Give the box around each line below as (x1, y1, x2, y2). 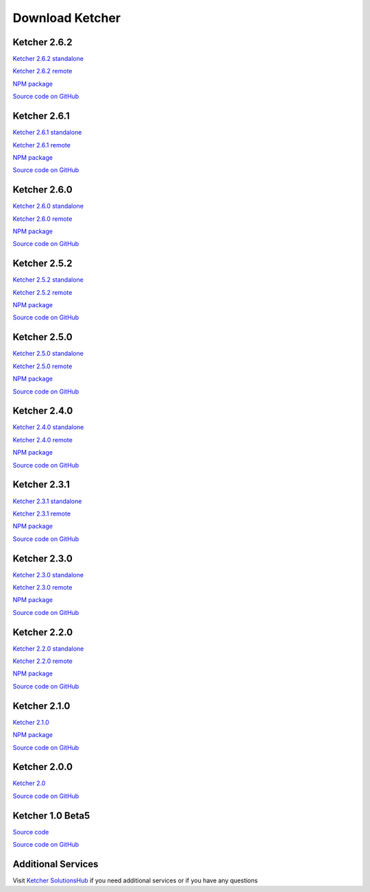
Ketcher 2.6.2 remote (12, 67, 73, 75)
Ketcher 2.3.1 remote (12, 509, 71, 518)
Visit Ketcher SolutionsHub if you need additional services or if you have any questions (12, 876, 258, 884)
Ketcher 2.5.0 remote (12, 362, 73, 370)
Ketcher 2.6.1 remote (12, 141, 71, 149)
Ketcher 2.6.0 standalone (12, 202, 84, 210)
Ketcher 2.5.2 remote (12, 288, 73, 296)
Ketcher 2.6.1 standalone (12, 128, 82, 136)
